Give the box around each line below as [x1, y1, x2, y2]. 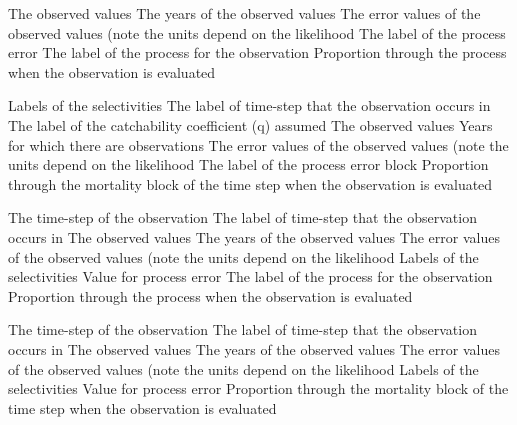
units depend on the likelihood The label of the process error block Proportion [8, 154, 489, 175]
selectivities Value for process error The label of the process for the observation [8, 266, 493, 287]
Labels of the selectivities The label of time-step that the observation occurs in [8, 95, 491, 116]
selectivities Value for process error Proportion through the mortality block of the [8, 378, 509, 399]
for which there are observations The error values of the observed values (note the [8, 134, 509, 155]
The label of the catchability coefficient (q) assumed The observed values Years [8, 114, 493, 135]
